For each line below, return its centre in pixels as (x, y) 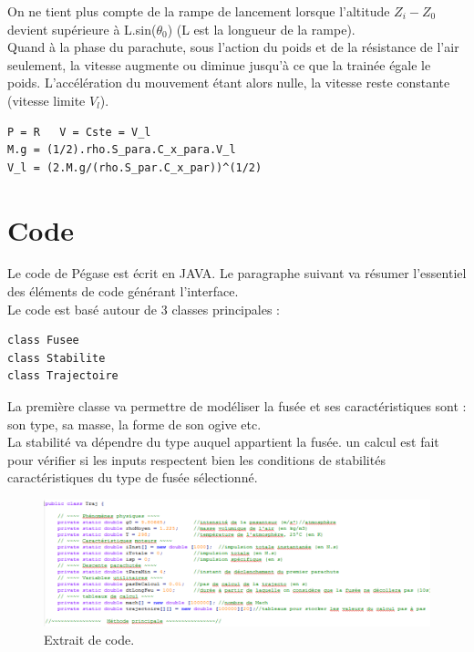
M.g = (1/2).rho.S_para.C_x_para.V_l (122, 150)
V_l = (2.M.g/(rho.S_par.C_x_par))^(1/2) (135, 167)
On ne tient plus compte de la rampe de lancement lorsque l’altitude (199, 11)
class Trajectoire (63, 376)
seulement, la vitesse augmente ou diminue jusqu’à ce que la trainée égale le (219, 64)
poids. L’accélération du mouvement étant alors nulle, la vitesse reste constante (229, 83)
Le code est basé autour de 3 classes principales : (144, 309)
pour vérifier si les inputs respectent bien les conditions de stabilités (196, 459)
